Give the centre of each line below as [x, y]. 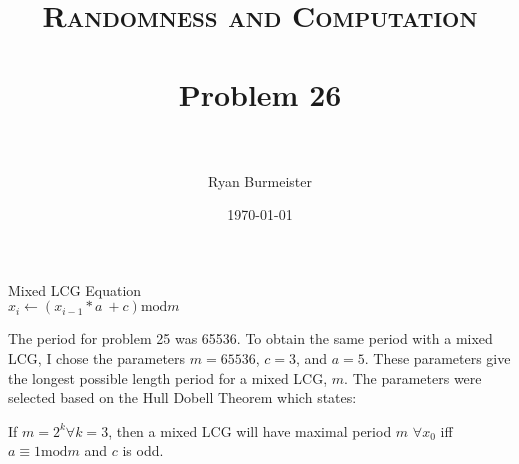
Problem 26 [260, 93]
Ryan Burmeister [260, 180]
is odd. [143, 450]
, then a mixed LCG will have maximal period [250, 430]
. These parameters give [437, 358]
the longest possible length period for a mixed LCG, [168, 377]
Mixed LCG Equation [75, 289]
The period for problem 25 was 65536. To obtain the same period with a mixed [250, 338]
